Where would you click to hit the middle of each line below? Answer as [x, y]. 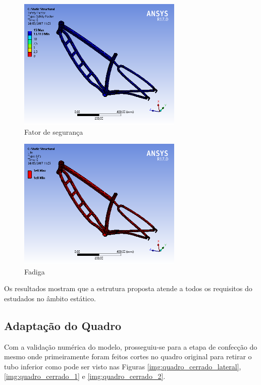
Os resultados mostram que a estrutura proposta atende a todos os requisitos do [128, 288]
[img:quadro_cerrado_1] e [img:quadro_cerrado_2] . [85, 376]
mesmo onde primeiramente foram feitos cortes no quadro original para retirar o [128, 356]
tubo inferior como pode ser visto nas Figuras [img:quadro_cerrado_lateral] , [123, 366]
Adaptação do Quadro [63, 325]
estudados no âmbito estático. [50, 298]
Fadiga [35, 271]
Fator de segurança [54, 131]
